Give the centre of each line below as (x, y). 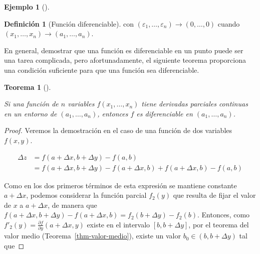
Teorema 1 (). (28, 87)
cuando (229, 23)
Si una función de (31, 104)
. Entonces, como (223, 215)
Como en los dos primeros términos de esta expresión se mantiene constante (120, 185)
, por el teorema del (219, 224)
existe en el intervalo (118, 224)
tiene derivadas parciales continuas (195, 104)
